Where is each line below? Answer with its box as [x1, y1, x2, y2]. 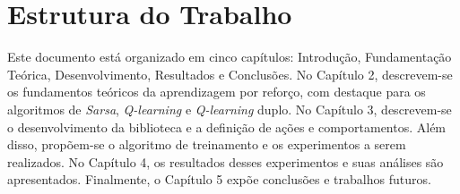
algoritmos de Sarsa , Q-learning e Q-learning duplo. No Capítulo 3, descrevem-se [7, 99, 452, 118]
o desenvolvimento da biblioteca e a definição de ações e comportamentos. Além [7, 117, 447, 136]
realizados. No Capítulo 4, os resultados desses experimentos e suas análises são [7, 152, 444, 171]
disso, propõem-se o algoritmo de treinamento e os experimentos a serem [7, 135, 406, 154]
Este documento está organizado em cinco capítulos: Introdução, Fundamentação [7, 47, 452, 66]
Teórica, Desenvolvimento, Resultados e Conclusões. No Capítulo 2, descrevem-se [7, 64, 453, 83]
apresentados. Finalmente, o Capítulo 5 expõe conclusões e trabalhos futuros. [7, 170, 431, 189]
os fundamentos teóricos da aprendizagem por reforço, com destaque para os [7, 82, 426, 101]
